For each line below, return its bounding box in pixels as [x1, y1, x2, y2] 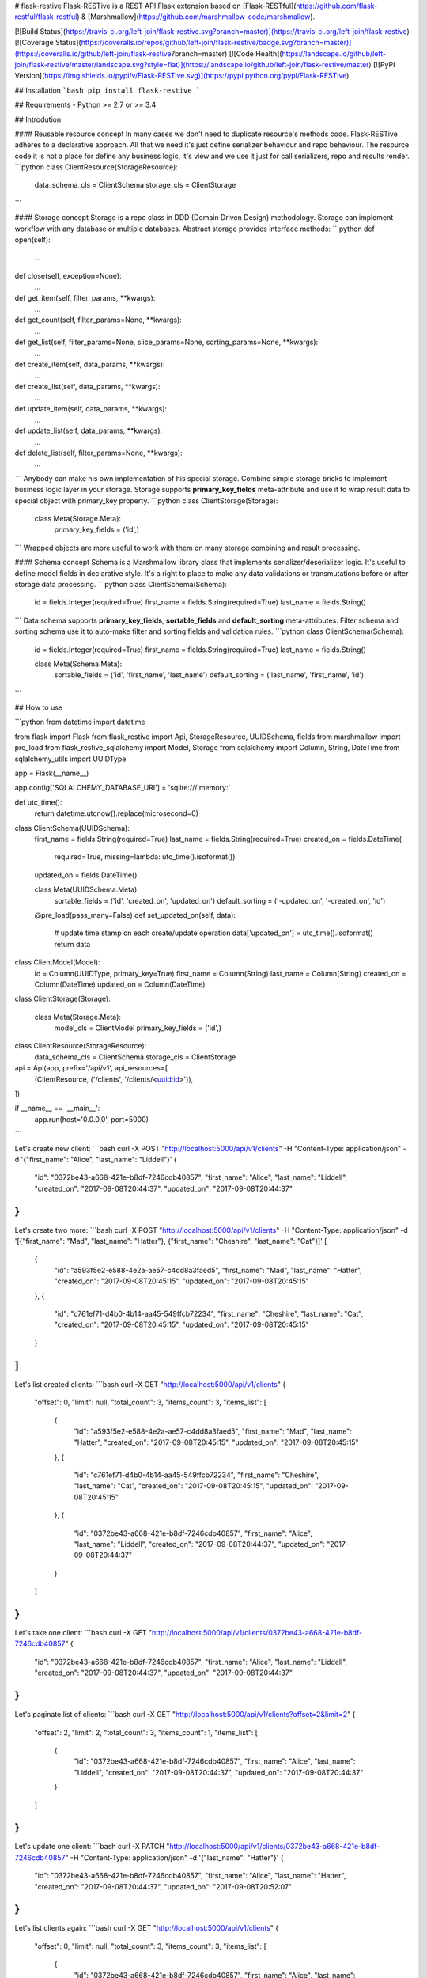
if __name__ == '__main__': [14, 1104, 100, 1113]
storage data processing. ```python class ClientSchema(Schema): [14, 579, 227, 589]
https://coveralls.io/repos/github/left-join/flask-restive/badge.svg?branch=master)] [81, 38, 352, 47]
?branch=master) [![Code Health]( [171, 48, 282, 59]
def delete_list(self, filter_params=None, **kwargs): [14, 448, 183, 458]
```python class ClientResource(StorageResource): [14, 162, 178, 172]
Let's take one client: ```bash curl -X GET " [14, 1628, 153, 1638]
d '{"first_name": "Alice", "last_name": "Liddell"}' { [14, 1154, 177, 1164]
